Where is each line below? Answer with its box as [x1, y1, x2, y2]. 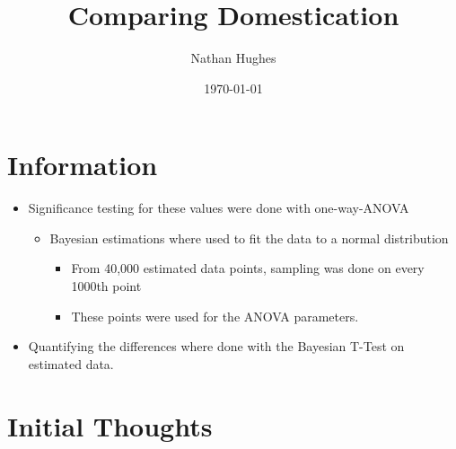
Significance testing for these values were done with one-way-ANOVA [28, 198, 409, 217]
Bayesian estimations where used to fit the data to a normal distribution [49, 228, 449, 247]
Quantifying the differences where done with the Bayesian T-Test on [28, 337, 405, 356]
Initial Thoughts [7, 407, 213, 444]
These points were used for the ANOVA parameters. [71, 306, 359, 325]
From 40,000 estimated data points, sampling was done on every [71, 259, 425, 277]
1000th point [71, 277, 142, 295]
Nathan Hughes [190, 48, 276, 67]
